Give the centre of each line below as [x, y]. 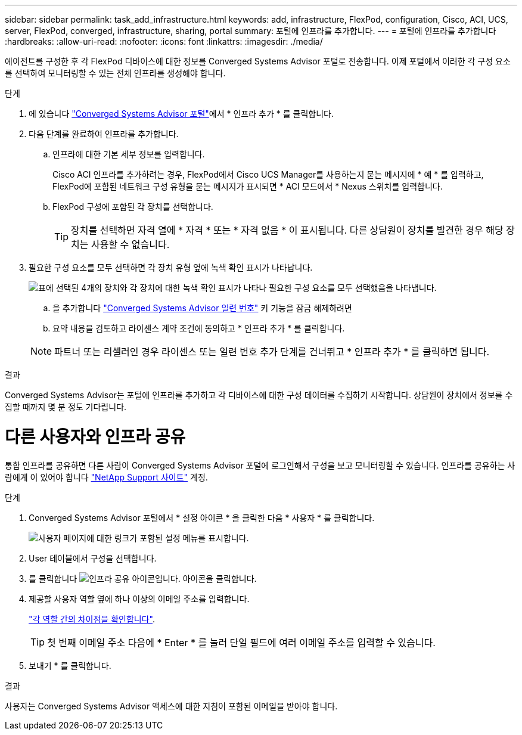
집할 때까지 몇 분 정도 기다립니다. [66, 407]
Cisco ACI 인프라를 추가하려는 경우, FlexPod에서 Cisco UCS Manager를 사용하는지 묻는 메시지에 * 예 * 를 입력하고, [268, 174]
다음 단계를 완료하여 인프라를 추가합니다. [104, 134]
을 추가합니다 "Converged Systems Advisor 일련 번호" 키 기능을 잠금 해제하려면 [202, 308]
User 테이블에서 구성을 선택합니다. [93, 558]
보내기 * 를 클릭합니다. [70, 665]
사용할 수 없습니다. [130, 244]
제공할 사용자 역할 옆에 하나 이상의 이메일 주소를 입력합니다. [139, 598]
